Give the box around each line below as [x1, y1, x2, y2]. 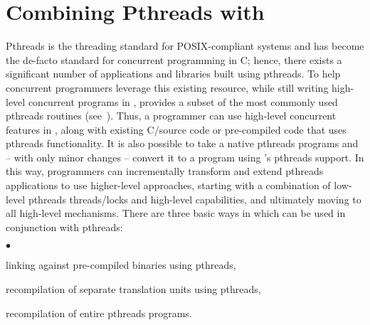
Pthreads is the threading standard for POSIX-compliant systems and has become [6, 38, 364, 53]
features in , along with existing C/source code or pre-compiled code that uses [6, 122, 347, 137]
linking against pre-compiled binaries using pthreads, [6, 257, 236, 272]
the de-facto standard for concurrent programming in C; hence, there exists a [6, 52, 342, 67]
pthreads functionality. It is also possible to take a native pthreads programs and [6, 136, 359, 151]
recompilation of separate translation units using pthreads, [6, 282, 261, 297]
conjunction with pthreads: [6, 219, 123, 234]
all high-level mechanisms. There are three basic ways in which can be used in [6, 206, 346, 220]
